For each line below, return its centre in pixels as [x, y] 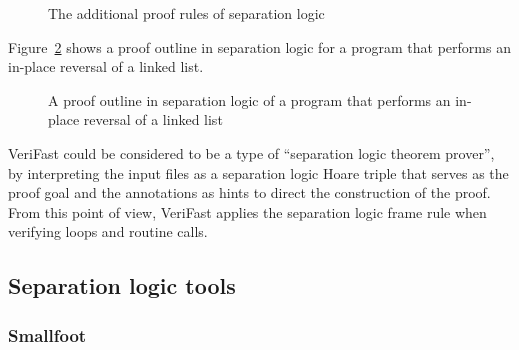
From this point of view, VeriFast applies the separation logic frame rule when [247, 211]
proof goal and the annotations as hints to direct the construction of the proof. [249, 192]
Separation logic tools [122, 285]
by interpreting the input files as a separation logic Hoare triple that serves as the [258, 172]
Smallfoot [47, 334]
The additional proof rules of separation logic [186, 13]
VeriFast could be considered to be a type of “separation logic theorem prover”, [251, 152]
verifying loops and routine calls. [108, 231]
